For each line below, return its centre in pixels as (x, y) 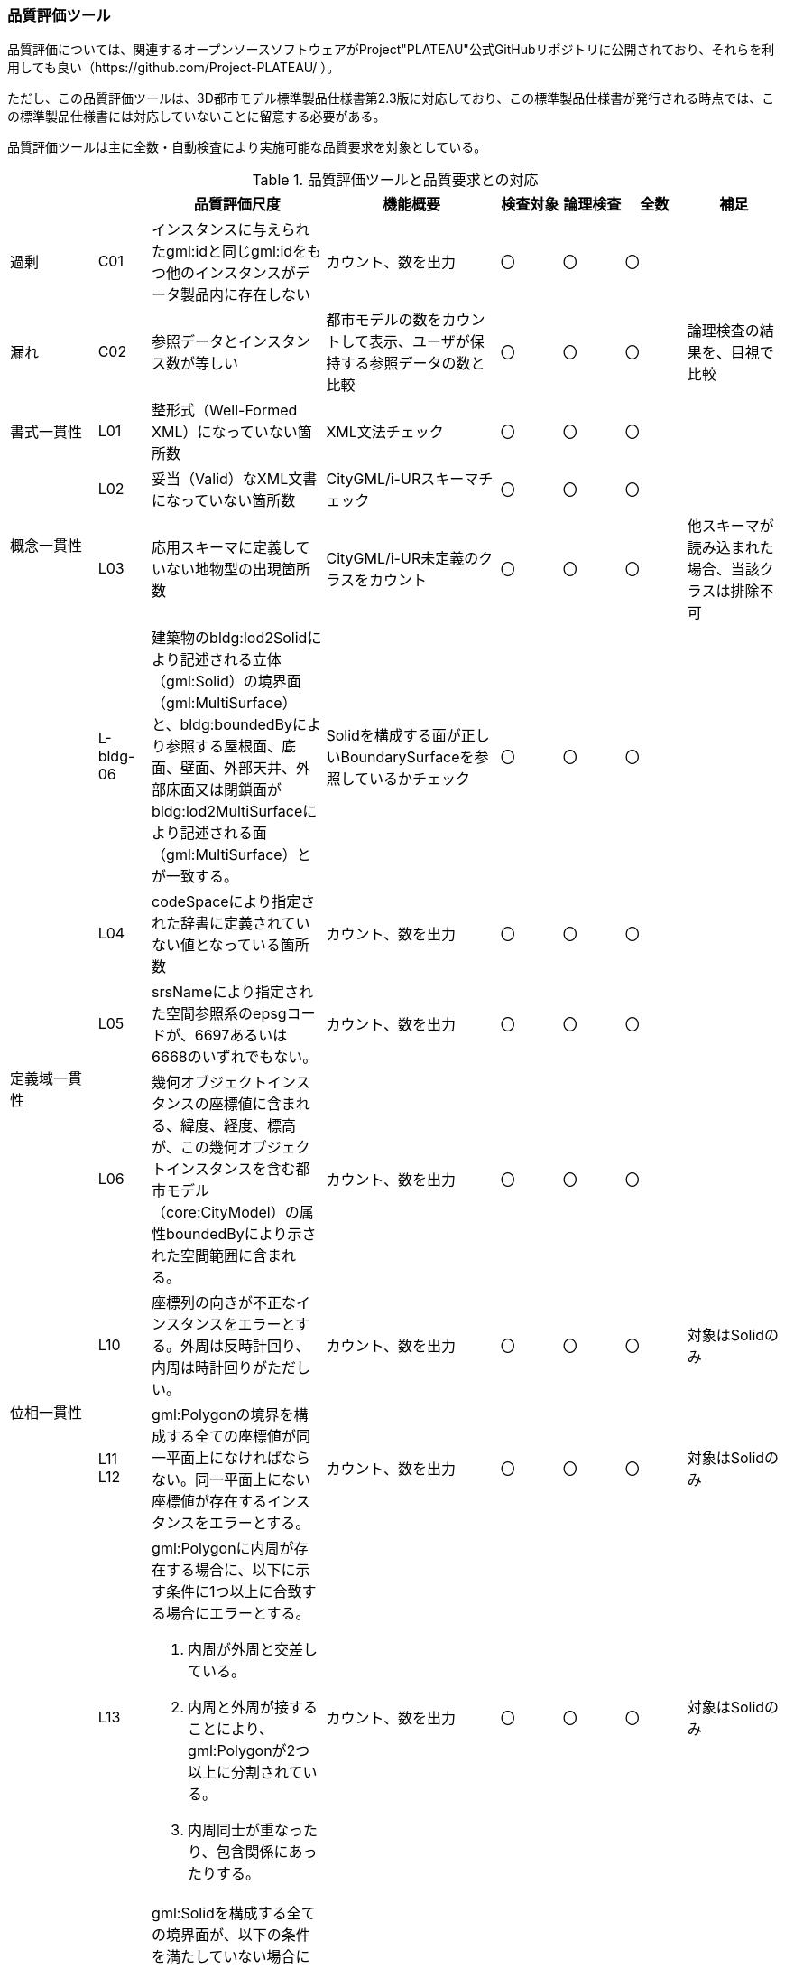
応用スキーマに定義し (224, 548)
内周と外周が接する (253, 1708)
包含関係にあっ (267, 1852)
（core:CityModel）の (226, 1213)
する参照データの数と (413, 364)
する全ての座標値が (231, 1437)
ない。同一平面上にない (231, 1480)
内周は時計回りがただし (231, 1368)
